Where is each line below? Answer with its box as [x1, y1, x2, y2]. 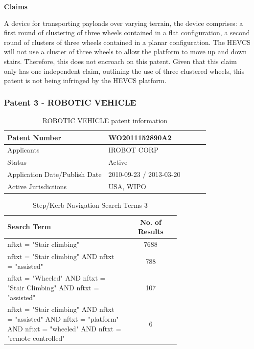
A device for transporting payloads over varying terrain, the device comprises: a [4, 18, 243, 28]
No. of [140, 217, 162, 227]
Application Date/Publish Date [7, 169, 102, 179]
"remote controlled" [7, 333, 65, 343]
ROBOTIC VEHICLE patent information [42, 115, 168, 125]
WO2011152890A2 [108, 132, 172, 142]
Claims [4, 1, 28, 11]
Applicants [7, 145, 40, 155]
